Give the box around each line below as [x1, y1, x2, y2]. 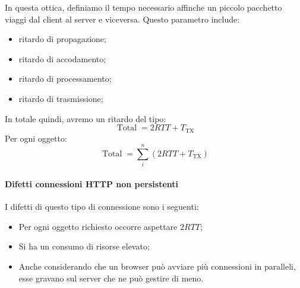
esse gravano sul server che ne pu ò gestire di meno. [18, 271, 204, 284]
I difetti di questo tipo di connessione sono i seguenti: [5, 200, 199, 213]
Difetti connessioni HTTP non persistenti [5, 177, 179, 190]
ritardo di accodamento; [18, 52, 106, 65]
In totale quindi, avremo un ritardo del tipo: [5, 112, 166, 124]
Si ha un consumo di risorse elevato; [18, 240, 150, 252]
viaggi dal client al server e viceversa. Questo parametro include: [5, 12, 240, 25]
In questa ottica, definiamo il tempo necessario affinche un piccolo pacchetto [5, 1, 282, 13]
